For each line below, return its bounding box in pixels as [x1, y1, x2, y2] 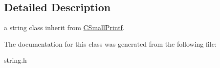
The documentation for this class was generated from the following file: [4, 38, 217, 49]
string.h [4, 55, 27, 65]
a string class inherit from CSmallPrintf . [4, 22, 125, 33]
